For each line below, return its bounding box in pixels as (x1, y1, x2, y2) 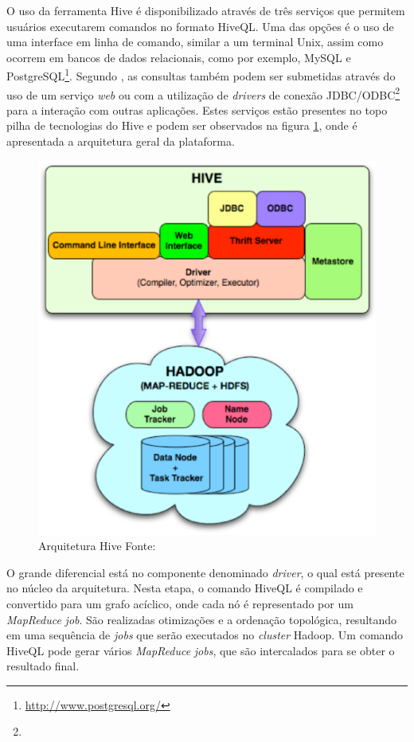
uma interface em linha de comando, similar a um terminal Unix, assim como (6, 33, 384, 50)
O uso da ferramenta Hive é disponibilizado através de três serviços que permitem (6, 2, 405, 18)
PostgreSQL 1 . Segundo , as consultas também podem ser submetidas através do (6, 65, 396, 84)
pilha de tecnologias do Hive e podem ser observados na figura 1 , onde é (6, 117, 357, 134)
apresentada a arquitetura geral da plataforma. (6, 133, 235, 150)
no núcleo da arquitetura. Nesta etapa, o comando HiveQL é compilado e (6, 580, 363, 596)
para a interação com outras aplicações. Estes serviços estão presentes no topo (6, 101, 388, 118)
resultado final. (6, 658, 80, 674)
